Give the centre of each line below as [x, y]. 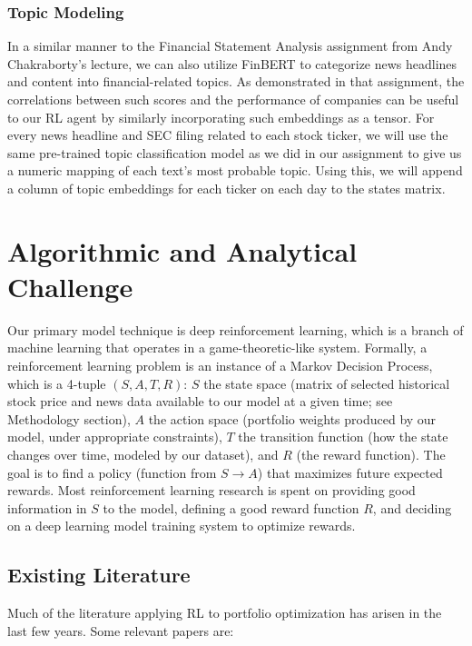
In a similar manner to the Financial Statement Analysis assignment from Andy [230, 46]
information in [47, 507]
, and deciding [412, 507]
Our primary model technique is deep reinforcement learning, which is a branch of [236, 329]
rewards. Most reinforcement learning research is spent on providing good [211, 490]
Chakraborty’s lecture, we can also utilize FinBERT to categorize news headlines [232, 63]
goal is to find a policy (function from [112, 472]
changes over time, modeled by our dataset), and [143, 455]
